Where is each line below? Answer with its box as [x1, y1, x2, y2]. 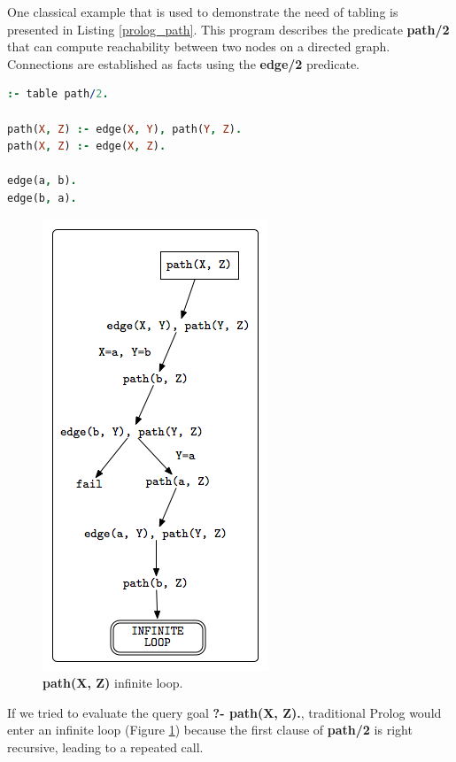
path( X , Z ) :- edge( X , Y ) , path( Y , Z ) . [7, 122, 243, 135]
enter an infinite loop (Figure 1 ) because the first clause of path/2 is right [7, 720, 413, 739]
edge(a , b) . [7, 174, 77, 188]
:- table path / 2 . [7, 88, 109, 101]
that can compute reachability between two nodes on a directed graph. [7, 37, 390, 56]
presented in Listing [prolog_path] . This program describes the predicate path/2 [7, 19, 450, 38]
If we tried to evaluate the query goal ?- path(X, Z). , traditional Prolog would [7, 703, 442, 721]
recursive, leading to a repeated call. [7, 737, 204, 756]
